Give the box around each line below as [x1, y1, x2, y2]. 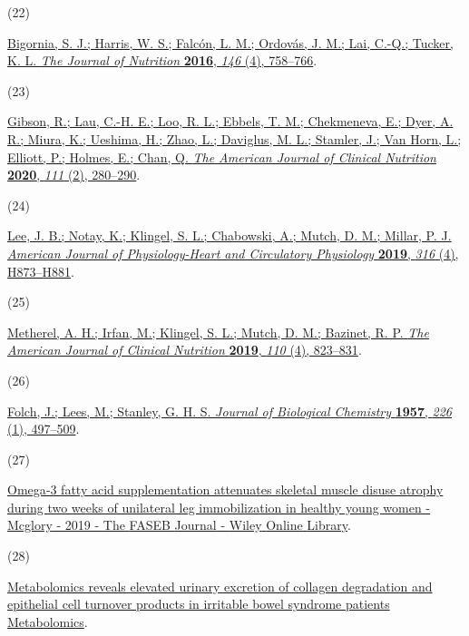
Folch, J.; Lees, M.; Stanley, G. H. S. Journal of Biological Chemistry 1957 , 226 [7, 401, 452, 420]
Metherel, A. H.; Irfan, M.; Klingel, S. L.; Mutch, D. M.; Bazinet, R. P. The [7, 322, 429, 341]
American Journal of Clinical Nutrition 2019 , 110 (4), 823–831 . [7, 340, 362, 359]
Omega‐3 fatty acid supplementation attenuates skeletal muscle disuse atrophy [7, 480, 444, 499]
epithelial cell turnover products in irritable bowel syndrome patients [7, 594, 390, 613]
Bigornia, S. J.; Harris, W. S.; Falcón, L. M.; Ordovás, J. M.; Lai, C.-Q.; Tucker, [7, 33, 454, 52]
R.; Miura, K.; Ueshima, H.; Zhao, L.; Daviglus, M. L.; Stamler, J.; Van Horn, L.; [7, 129, 462, 148]
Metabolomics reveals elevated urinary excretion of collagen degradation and [7, 576, 433, 595]
